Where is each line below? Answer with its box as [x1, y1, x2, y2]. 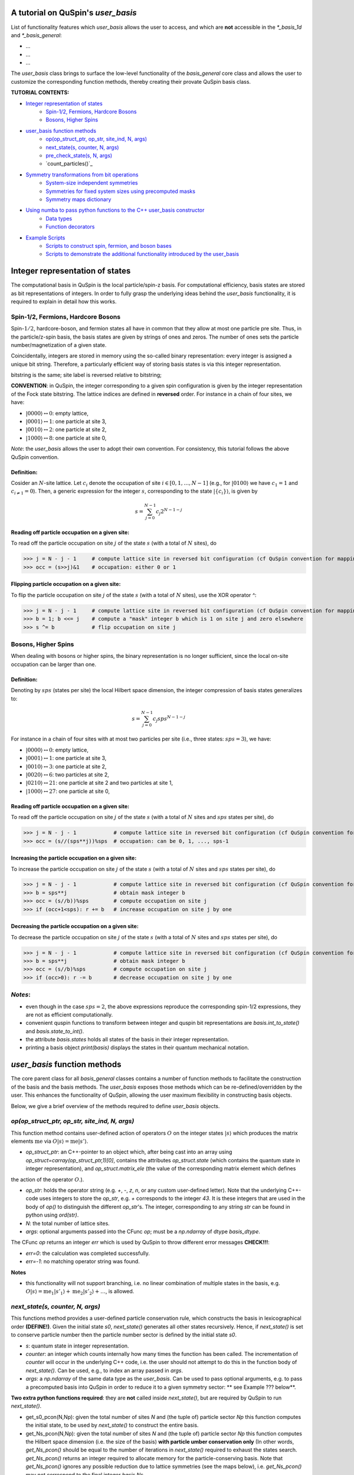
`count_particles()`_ [45, 160, 93, 168]
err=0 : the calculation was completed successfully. [25, 1250, 150, 1257]
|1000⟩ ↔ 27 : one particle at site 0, [25, 788, 110, 795]
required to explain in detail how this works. [11, 298, 117, 305]
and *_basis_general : [11, 31, 62, 38]
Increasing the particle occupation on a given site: [11, 854, 137, 861]
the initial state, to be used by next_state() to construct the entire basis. [25, 1422, 199, 1429]
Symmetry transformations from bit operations [25, 171, 139, 178]
